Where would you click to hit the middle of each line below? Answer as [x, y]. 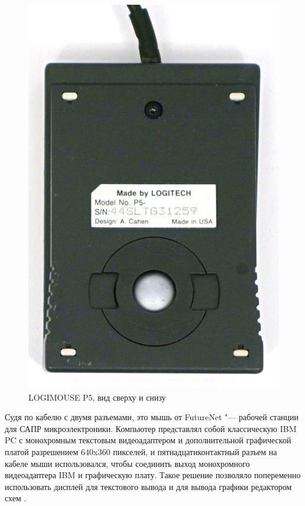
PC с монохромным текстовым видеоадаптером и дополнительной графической [148, 440]
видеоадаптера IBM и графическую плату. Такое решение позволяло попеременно [153, 475]
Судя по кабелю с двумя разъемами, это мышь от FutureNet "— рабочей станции [152, 417]
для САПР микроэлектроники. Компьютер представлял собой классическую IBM [151, 428]
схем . [16, 498]
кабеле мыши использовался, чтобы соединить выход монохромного [127, 463]
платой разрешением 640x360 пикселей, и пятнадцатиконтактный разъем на [141, 451]
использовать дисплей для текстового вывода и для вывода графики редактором [148, 486]
